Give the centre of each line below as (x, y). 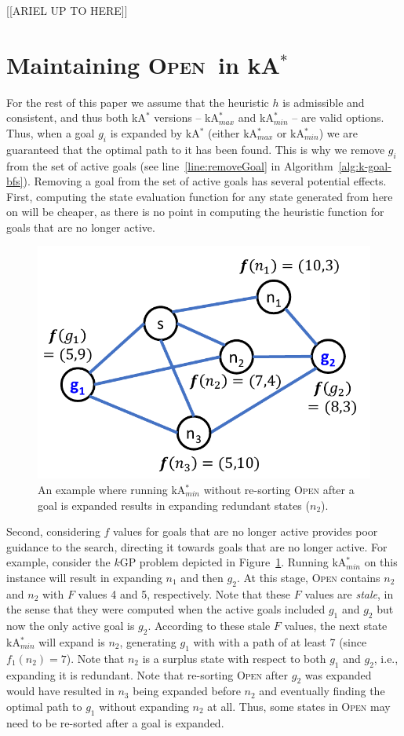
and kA (256, 117)
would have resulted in (60, 691)
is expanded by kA (155, 132)
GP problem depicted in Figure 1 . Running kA (233, 562)
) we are (338, 132)
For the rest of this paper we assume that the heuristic (138, 102)
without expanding (144, 706)
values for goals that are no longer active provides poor (246, 531)
